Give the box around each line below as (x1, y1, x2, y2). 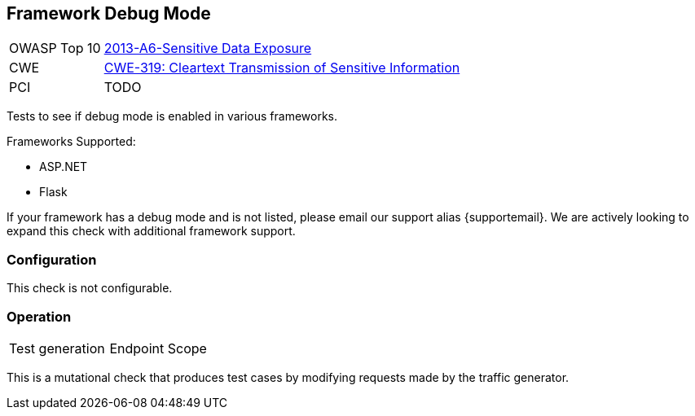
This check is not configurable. (7, 281, 173, 296)
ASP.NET (39, 160, 88, 174)
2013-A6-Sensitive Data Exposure (103, 40, 312, 57)
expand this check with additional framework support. (7, 224, 296, 239)
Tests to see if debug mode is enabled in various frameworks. (7, 109, 338, 124)
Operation (7, 308, 72, 325)
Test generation (9, 339, 105, 357)
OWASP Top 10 (9, 40, 101, 57)
